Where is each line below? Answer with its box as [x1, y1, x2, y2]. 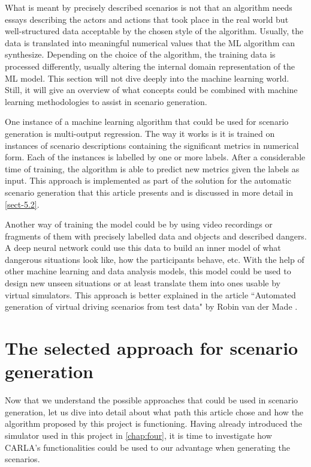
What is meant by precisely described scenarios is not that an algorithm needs [5, 1, 292, 13]
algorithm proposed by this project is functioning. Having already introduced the [5, 417, 302, 430]
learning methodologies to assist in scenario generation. [5, 95, 207, 107]
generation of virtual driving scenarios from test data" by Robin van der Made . [5, 300, 298, 313]
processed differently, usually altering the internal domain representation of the [5, 59, 295, 72]
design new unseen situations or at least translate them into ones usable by [5, 277, 280, 289]
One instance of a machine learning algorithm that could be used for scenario [5, 115, 289, 128]
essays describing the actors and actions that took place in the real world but [5, 13, 289, 25]
